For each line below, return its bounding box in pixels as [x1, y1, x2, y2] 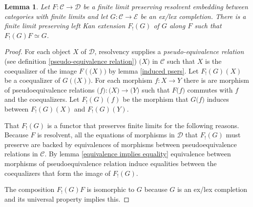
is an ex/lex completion [177, 184, 248, 194]
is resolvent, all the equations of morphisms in [37, 130, 175, 140]
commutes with [187, 84, 233, 94]
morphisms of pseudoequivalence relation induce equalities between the [4, 158, 217, 168]
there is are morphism [183, 75, 249, 85]
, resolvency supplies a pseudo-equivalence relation [94, 46, 244, 56]
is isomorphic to [86, 184, 135, 194]
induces [207, 94, 229, 104]
